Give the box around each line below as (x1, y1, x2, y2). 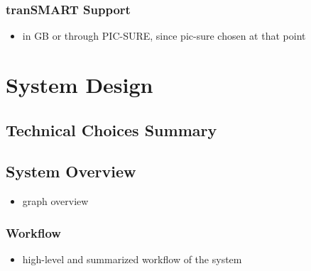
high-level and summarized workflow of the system (22, 251, 242, 266)
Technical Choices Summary (6, 118, 217, 140)
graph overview (22, 194, 89, 209)
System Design (6, 70, 153, 99)
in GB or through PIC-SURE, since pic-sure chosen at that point (22, 28, 306, 43)
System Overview (6, 160, 136, 182)
